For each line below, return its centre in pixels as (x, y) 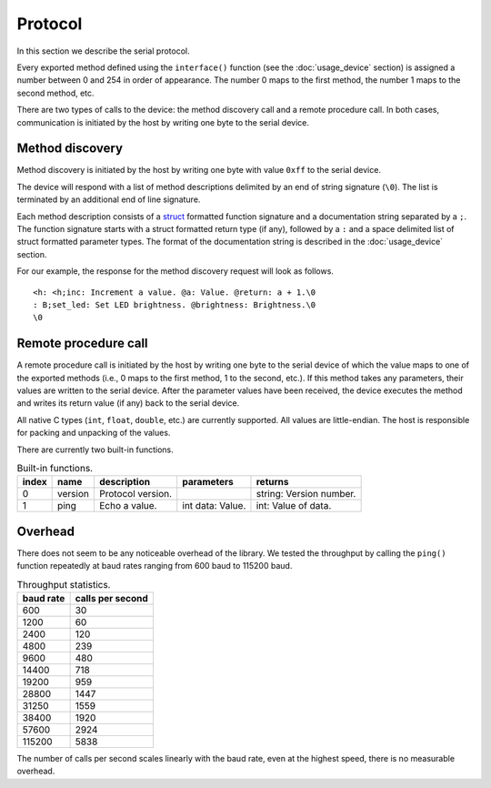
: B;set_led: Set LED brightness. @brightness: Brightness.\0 (175, 304)
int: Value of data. (294, 506)
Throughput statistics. (64, 584)
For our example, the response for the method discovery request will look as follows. (175, 271)
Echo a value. (128, 506)
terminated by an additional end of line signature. (109, 199)
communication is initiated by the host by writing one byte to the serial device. (163, 122)
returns (273, 482)
